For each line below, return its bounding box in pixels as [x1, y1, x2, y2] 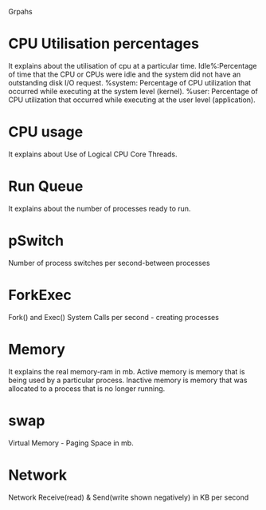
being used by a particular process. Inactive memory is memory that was [8, 375, 248, 385]
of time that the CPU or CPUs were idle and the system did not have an [8, 69, 241, 79]
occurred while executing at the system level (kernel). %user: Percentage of [8, 86, 259, 96]
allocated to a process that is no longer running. [8, 383, 166, 393]
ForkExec [8, 286, 72, 304]
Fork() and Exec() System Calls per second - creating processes [8, 312, 219, 322]
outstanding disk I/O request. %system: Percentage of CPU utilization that [8, 77, 252, 87]
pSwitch [8, 231, 65, 250]
